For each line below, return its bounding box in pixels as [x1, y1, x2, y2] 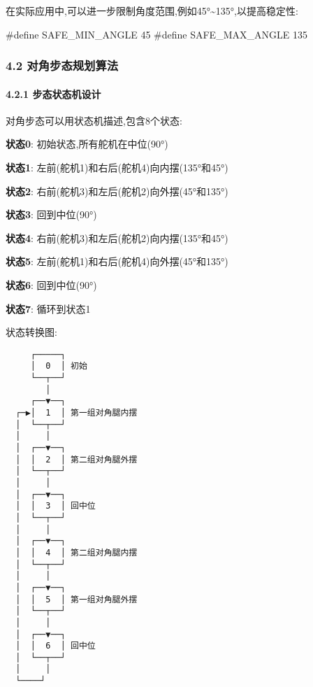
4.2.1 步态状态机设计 [6, 86, 101, 101]
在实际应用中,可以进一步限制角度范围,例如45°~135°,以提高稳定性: [6, 3, 298, 17]
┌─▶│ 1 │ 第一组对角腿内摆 [15, 408, 138, 418]
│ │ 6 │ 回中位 [15, 641, 96, 651]
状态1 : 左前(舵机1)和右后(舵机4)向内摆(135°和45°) [6, 160, 228, 175]
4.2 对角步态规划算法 [6, 57, 119, 74]
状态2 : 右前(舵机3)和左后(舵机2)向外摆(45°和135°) [6, 183, 228, 198]
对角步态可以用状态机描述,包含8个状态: [6, 113, 182, 127]
